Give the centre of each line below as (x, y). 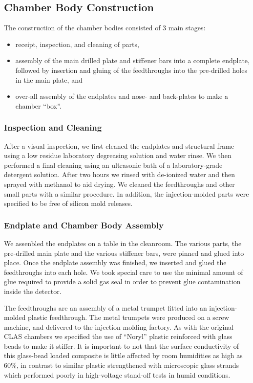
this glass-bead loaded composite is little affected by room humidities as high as (123, 355)
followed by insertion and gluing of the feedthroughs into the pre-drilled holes (131, 70)
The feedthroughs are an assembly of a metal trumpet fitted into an (105, 307)
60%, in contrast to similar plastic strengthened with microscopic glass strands (122, 365)
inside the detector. (33, 291)
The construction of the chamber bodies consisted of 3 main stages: (105, 28)
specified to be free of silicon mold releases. (68, 203)
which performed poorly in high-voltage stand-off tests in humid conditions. (117, 374)
